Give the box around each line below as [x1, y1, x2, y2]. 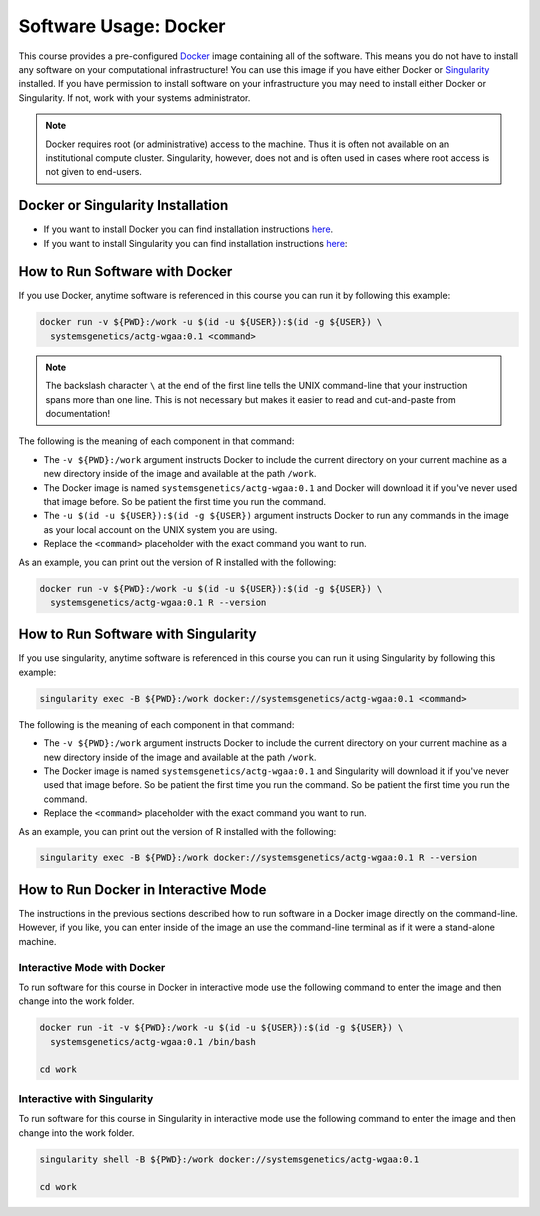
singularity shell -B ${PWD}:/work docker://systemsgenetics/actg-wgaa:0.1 [39, 1153, 420, 1165]
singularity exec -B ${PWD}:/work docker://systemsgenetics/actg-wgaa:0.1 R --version [39, 852, 478, 864]
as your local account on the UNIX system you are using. [43, 523, 278, 535]
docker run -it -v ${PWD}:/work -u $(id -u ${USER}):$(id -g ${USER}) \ [39, 1022, 404, 1034]
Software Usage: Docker [18, 15, 226, 37]
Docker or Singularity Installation [18, 197, 229, 214]
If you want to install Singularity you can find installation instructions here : [43, 237, 348, 249]
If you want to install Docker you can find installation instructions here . [43, 223, 334, 235]
